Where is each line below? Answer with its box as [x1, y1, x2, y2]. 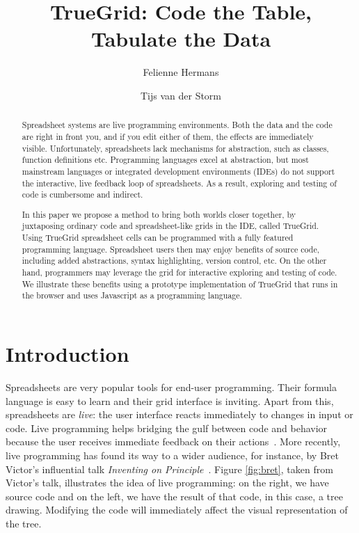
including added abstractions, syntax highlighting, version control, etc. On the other [22, 255, 327, 266]
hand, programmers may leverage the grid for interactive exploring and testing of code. [22, 266, 337, 278]
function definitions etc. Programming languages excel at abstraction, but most [22, 154, 309, 166]
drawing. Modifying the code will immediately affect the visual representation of [6, 502, 348, 517]
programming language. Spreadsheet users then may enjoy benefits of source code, [22, 243, 320, 255]
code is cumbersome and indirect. [22, 189, 143, 200]
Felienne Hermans [143, 65, 219, 79]
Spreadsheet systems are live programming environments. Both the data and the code [22, 119, 333, 131]
